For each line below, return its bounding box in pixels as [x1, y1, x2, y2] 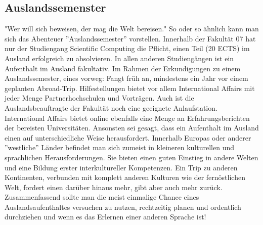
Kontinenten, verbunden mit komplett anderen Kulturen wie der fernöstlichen [5, 172, 245, 183]
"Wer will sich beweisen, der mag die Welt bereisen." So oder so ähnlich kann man [5, 23, 259, 34]
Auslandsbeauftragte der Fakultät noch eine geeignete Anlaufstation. [5, 102, 217, 113]
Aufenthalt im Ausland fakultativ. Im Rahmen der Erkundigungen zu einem [5, 63, 241, 73]
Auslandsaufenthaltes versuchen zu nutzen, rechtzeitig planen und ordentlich [5, 201, 241, 212]
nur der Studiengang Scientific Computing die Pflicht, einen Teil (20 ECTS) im [5, 43, 250, 54]
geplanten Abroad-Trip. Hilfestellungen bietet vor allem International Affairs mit [5, 82, 255, 93]
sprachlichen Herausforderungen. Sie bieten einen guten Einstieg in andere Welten [5, 152, 258, 162]
